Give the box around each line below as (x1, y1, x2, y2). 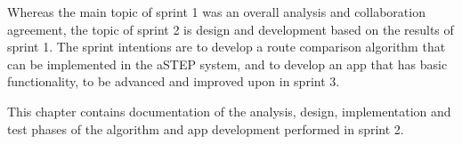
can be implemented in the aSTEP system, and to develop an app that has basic (7, 54, 448, 73)
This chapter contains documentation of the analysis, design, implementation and (7, 101, 451, 120)
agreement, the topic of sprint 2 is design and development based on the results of (7, 20, 454, 38)
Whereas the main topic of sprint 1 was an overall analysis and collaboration (7, 3, 426, 20)
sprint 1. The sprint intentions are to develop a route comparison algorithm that (7, 37, 446, 56)
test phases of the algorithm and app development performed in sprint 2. (7, 119, 404, 138)
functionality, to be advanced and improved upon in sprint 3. (7, 72, 340, 91)
